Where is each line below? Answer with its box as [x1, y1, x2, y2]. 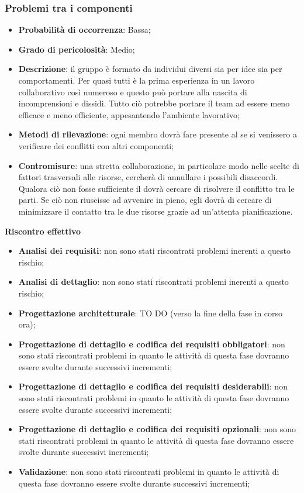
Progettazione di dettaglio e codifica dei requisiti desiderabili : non [18, 380, 288, 392]
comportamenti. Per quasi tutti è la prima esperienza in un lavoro [18, 74, 255, 86]
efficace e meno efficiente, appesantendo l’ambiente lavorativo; [18, 108, 240, 120]
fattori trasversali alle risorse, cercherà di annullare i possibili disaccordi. [18, 171, 278, 183]
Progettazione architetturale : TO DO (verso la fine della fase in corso [18, 306, 283, 319]
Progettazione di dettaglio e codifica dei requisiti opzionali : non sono [18, 423, 296, 435]
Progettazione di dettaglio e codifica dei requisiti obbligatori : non [18, 337, 285, 350]
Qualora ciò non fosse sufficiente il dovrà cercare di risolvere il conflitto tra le [18, 182, 295, 194]
